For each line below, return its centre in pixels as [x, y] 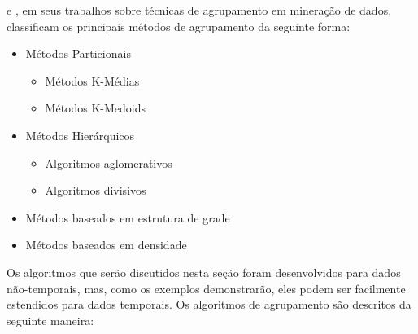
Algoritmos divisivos [96, 190]
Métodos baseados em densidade [106, 245]
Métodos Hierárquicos [80, 135]
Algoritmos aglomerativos [109, 163]
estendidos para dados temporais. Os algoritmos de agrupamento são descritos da [209, 304]
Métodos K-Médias [92, 80]
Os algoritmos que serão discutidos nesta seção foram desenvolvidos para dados [204, 272]
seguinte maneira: [50, 320]
